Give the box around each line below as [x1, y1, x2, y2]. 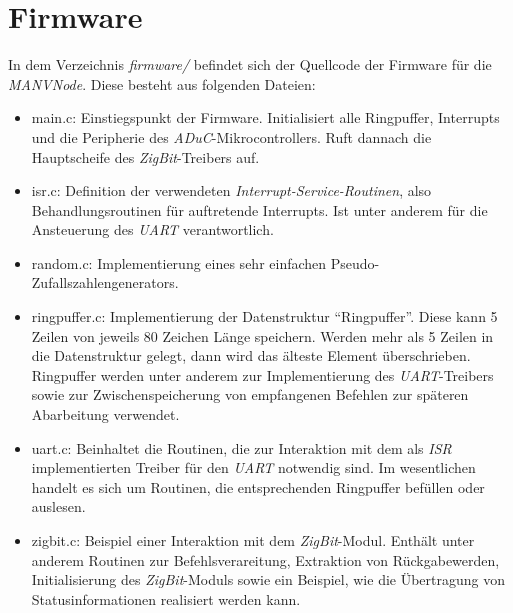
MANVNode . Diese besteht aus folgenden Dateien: [8, 73, 316, 94]
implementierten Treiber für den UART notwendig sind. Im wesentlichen [31, 457, 476, 478]
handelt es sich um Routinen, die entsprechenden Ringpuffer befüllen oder [31, 476, 485, 497]
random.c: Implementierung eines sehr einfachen [31, 252, 327, 273]
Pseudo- [330, 252, 380, 273]
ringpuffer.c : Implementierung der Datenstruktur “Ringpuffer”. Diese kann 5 [31, 306, 498, 327]
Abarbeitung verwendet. [31, 404, 180, 425]
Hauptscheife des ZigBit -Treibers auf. [31, 146, 260, 167]
